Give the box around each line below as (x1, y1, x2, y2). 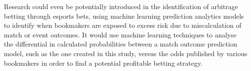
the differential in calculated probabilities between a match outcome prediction (4, 39, 237, 49)
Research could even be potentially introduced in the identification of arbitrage (4, 1, 238, 11)
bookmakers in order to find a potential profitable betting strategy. (4, 58, 203, 68)
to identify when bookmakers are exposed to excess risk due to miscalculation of (4, 20, 241, 30)
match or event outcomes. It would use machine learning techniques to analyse (4, 29, 236, 39)
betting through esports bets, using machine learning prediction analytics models (4, 11, 244, 21)
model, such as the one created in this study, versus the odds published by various (4, 48, 248, 58)
